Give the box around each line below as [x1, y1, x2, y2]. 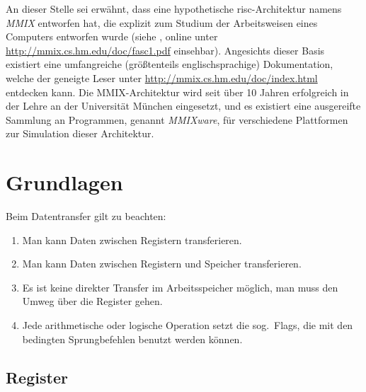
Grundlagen [6, 168, 123, 197]
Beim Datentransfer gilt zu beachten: [6, 209, 166, 224]
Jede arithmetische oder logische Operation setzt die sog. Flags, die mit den [22, 318, 353, 333]
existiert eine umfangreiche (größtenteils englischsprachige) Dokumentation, [6, 57, 333, 71]
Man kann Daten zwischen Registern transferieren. [22, 232, 242, 247]
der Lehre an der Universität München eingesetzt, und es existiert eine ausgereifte [6, 98, 361, 113]
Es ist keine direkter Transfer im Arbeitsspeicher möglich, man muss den [22, 279, 338, 294]
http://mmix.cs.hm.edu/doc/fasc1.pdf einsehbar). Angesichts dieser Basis [6, 42, 325, 57]
